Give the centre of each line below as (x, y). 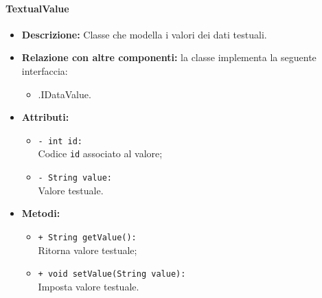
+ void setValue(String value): (112, 274)
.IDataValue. (65, 94)
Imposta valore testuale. (89, 286)
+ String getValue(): (87, 237)
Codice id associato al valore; (100, 153)
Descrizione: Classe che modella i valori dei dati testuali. (144, 34)
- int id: (60, 141)
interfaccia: (45, 70)
